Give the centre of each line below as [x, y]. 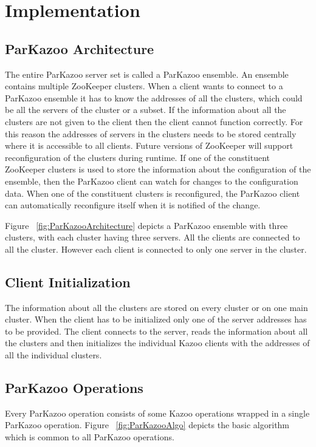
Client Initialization [68, 282]
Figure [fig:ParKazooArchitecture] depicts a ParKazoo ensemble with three [146, 225]
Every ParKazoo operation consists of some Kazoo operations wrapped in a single [157, 413]
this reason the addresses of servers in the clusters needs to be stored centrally [151, 133]
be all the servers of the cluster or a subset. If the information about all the [146, 110]
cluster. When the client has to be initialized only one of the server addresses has [156, 319]
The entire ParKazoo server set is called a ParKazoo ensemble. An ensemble [147, 74]
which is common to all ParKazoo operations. [90, 437]
